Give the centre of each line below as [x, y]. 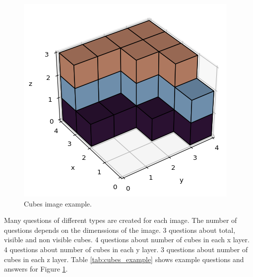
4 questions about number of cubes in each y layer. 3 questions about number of [126, 249]
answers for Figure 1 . [36, 269]
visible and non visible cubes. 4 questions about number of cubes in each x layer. [127, 240]
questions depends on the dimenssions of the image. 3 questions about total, [120, 230]
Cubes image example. [58, 203]
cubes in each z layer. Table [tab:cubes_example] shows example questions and [124, 259]
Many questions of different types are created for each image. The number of [121, 220]
